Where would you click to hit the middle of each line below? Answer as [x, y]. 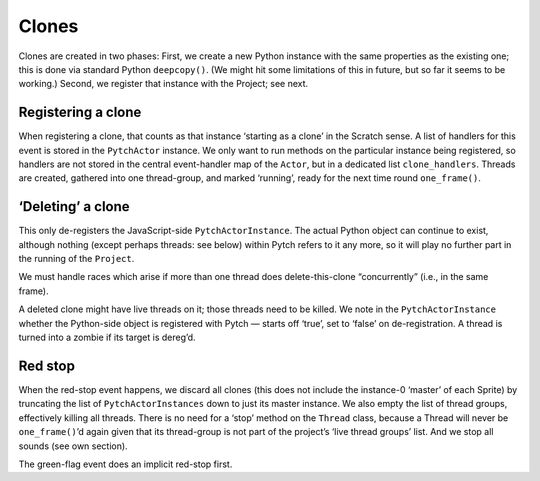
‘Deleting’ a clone [74, 206]
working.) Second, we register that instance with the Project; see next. [163, 84]
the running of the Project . [76, 259]
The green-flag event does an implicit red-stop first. [125, 464]
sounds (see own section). [73, 446]
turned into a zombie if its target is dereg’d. [107, 337]
